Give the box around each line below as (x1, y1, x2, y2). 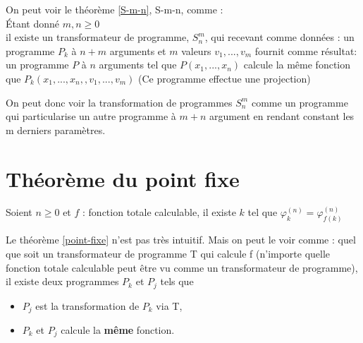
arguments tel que (99, 57, 177, 72)
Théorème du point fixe (6, 164, 240, 193)
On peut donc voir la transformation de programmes (6, 95, 233, 109)
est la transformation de (35, 298, 140, 313)
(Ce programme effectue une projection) (137, 71, 311, 85)
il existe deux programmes (6, 274, 119, 289)
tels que (160, 274, 194, 289)
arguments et (109, 43, 166, 58)
